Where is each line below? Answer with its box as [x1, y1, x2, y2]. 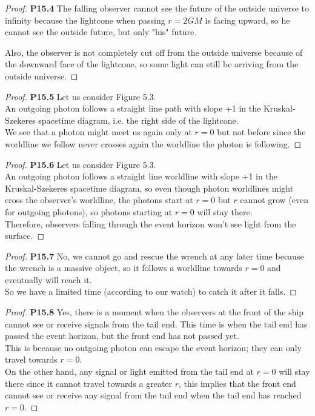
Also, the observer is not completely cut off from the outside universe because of [5, 45, 303, 58]
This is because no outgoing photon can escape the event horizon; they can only [5, 341, 302, 354]
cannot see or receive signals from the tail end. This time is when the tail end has [5, 317, 308, 330]
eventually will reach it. [5, 273, 92, 286]
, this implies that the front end [179, 377, 296, 389]
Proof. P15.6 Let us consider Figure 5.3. [5, 158, 156, 170]
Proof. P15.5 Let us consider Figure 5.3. [5, 90, 156, 102]
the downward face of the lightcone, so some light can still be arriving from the [5, 58, 299, 70]
